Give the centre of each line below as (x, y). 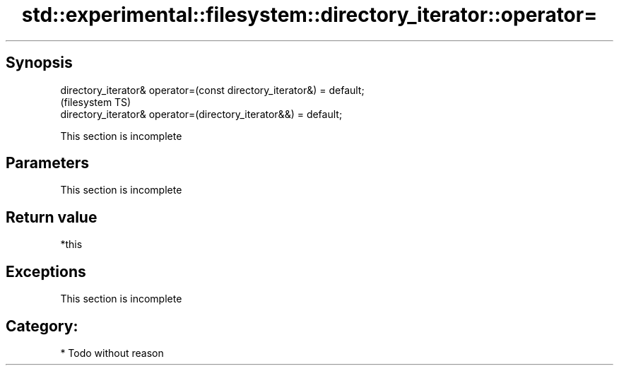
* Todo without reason (112, 353)
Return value (52, 217)
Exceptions (46, 271)
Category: (42, 326)
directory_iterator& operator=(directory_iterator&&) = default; (201, 114)
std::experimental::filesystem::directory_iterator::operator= (309, 15)
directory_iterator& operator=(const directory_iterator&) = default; (212, 90)
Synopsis (39, 63)
